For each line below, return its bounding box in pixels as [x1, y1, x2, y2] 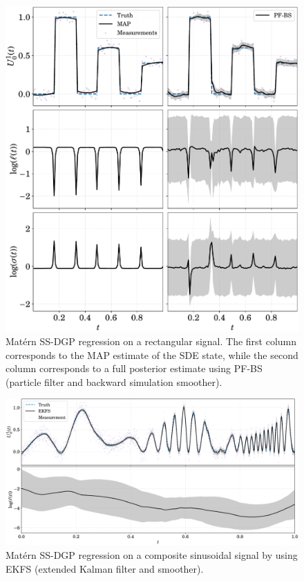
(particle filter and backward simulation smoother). [6, 374, 222, 389]
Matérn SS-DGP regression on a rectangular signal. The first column [6, 334, 297, 348]
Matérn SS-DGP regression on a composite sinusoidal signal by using [6, 547, 298, 562]
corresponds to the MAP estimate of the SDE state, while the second [6, 347, 298, 362]
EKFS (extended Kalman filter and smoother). [6, 561, 204, 575]
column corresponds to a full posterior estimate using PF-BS [6, 361, 263, 376]
